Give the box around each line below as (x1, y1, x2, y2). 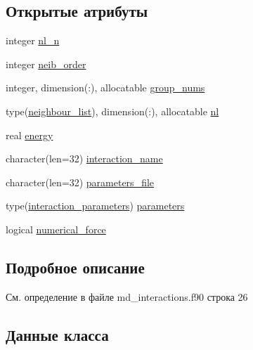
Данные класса (6, 323, 109, 345)
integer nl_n (6, 33, 60, 48)
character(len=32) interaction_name (6, 151, 163, 166)
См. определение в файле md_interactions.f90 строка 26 (6, 289, 248, 304)
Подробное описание (6, 256, 145, 278)
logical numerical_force (6, 221, 106, 236)
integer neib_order (6, 56, 86, 71)
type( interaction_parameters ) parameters (6, 198, 185, 213)
